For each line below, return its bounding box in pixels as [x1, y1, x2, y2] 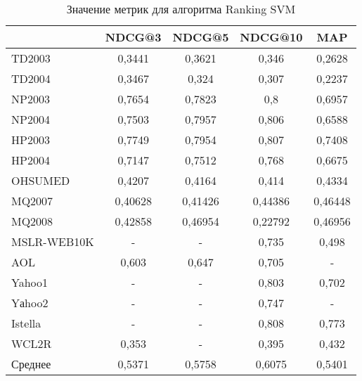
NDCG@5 [172, 29, 229, 45]
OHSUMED [11, 172, 70, 188]
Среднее [11, 356, 51, 372]
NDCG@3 [105, 29, 162, 45]
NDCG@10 [240, 29, 303, 45]
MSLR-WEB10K [11, 233, 94, 250]
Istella [11, 315, 41, 331]
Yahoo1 [11, 274, 49, 290]
